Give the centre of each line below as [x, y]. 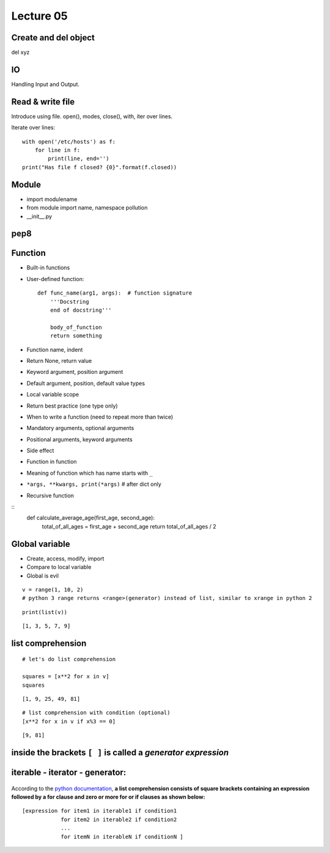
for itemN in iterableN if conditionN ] [122, 837]
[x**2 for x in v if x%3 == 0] [69, 721]
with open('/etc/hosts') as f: [69, 141]
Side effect [40, 451]
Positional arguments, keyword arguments [79, 439]
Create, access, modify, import [65, 558]
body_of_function [76, 327]
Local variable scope [53, 395]
